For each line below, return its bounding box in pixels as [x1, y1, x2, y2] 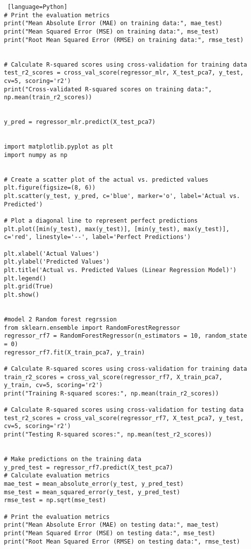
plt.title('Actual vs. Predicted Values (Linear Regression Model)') [4, 267, 237, 274]
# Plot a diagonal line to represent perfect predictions [4, 217, 198, 225]
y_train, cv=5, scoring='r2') [4, 382, 103, 389]
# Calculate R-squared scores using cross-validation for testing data [4, 406, 244, 414]
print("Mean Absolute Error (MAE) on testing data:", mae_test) [4, 521, 219, 529]
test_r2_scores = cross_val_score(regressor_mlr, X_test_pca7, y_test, [4, 69, 244, 77]
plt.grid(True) [4, 283, 54, 290]
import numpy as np [4, 151, 67, 158]
